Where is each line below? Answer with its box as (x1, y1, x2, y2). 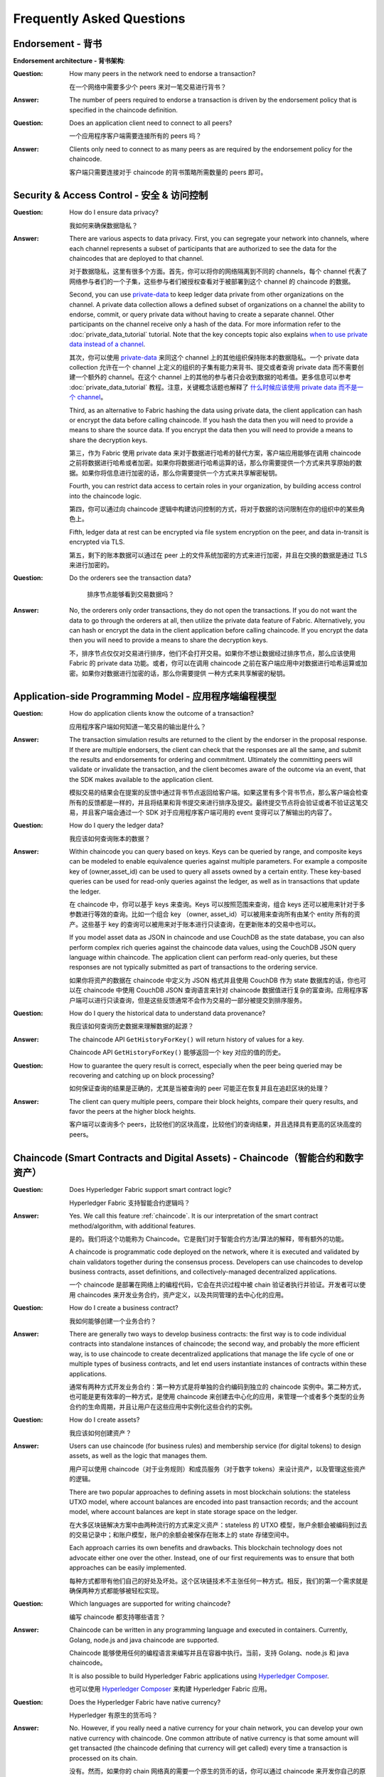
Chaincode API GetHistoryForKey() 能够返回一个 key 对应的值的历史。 (69, 1048, 285, 1057)
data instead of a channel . (69, 340, 146, 348)
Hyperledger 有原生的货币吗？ (69, 1710, 158, 1719)
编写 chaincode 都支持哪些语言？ (69, 1612, 166, 1621)
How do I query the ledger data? (69, 821, 164, 830)
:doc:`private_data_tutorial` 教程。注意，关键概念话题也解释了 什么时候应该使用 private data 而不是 (69, 382, 358, 391)
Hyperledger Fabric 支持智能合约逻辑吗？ (69, 1198, 191, 1207)
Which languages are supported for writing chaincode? (69, 1599, 231, 1608)
